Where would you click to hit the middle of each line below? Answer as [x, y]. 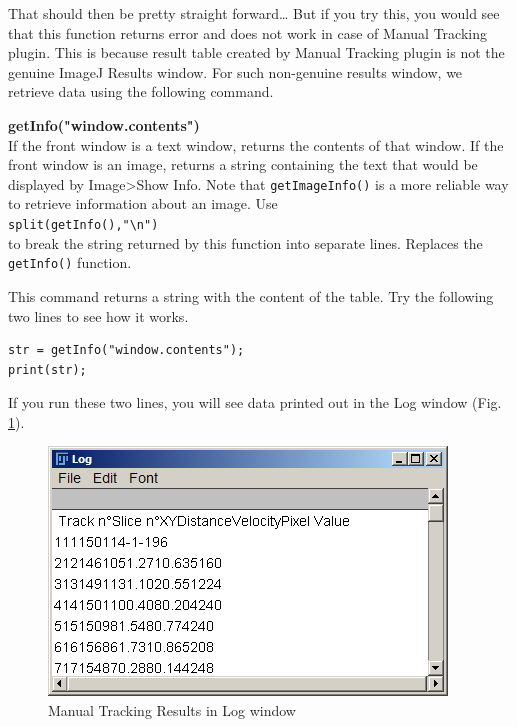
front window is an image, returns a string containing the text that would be [243, 164]
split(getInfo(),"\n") [83, 225]
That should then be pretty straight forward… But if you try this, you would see [254, 13]
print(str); [47, 369]
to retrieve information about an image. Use [143, 203]
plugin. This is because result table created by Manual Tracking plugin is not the [256, 52]
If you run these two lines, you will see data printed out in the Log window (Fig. [255, 402]
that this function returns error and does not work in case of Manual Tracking [247, 32]
